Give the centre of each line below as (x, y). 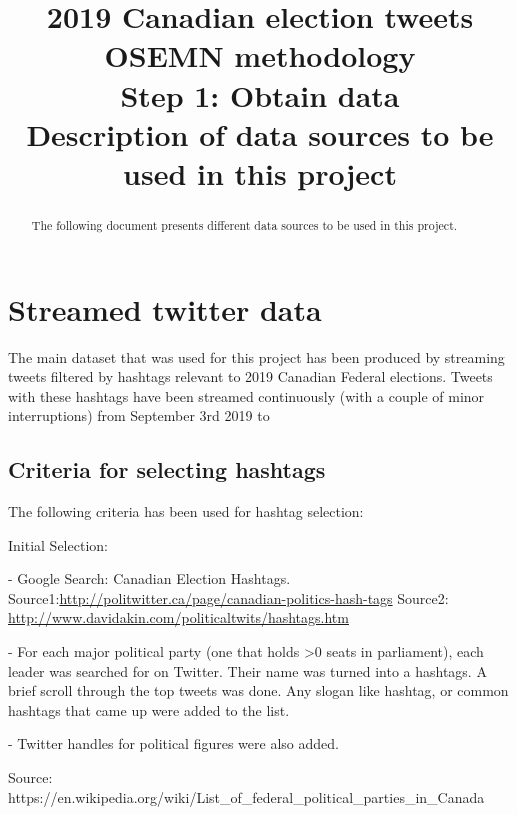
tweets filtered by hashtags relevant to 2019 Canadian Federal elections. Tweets (250, 376)
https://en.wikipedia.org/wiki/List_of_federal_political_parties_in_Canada (246, 796)
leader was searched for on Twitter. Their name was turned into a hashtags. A (247, 670)
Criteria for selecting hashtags (167, 469)
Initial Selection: (58, 544)
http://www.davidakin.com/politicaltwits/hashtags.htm (178, 617)
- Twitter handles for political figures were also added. (173, 743)
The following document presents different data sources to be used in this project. (244, 224)
